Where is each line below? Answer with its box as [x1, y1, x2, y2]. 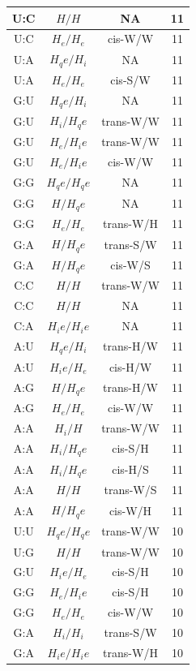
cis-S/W [110, 71, 151, 88]
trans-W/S [104, 481, 157, 498]
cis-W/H [109, 501, 152, 518]
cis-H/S [112, 461, 149, 478]
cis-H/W [109, 358, 152, 375]
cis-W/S [110, 256, 151, 273]
